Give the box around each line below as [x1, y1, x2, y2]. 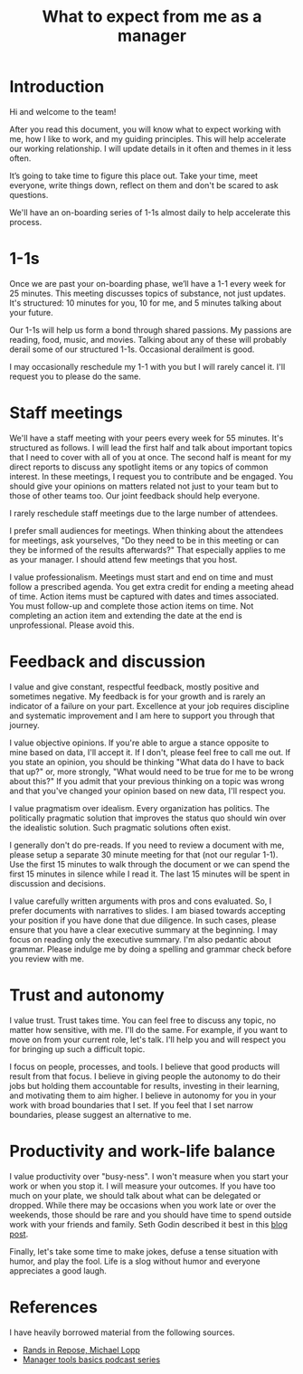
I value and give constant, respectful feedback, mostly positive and [9, 681, 260, 692]
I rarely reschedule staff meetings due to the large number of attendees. [9, 507, 279, 518]
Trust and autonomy [9, 984, 165, 1005]
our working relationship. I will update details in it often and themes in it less [9, 143, 292, 154]
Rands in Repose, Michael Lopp [22, 1344, 140, 1355]
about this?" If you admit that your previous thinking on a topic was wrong [9, 775, 285, 786]
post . [9, 1228, 29, 1239]
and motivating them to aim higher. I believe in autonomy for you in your [9, 1090, 277, 1101]
